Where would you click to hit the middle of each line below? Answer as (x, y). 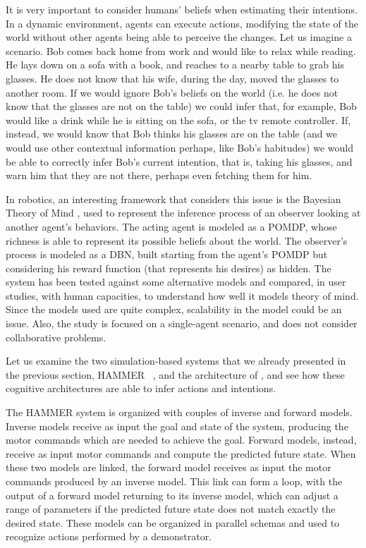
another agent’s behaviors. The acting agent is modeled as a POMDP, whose (171, 226)
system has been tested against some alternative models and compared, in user (176, 282)
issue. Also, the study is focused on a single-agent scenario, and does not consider (182, 323)
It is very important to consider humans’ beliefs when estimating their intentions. (182, 9)
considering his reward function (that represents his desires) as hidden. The (169, 268)
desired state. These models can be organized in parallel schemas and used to (173, 522)
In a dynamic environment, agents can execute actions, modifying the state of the (182, 23)
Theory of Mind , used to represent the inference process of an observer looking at (183, 213)
